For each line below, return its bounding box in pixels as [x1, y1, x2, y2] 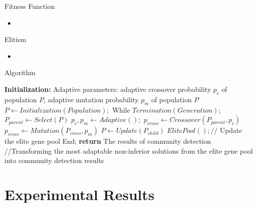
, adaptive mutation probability [43, 94, 139, 104]
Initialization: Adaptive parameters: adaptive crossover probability [4, 83, 211, 94]
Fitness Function [4, 1, 55, 11]
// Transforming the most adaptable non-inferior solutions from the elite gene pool [4, 145, 253, 156]
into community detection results [4, 155, 104, 166]
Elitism [4, 34, 26, 44]
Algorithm [4, 67, 36, 78]
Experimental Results [4, 184, 154, 205]
